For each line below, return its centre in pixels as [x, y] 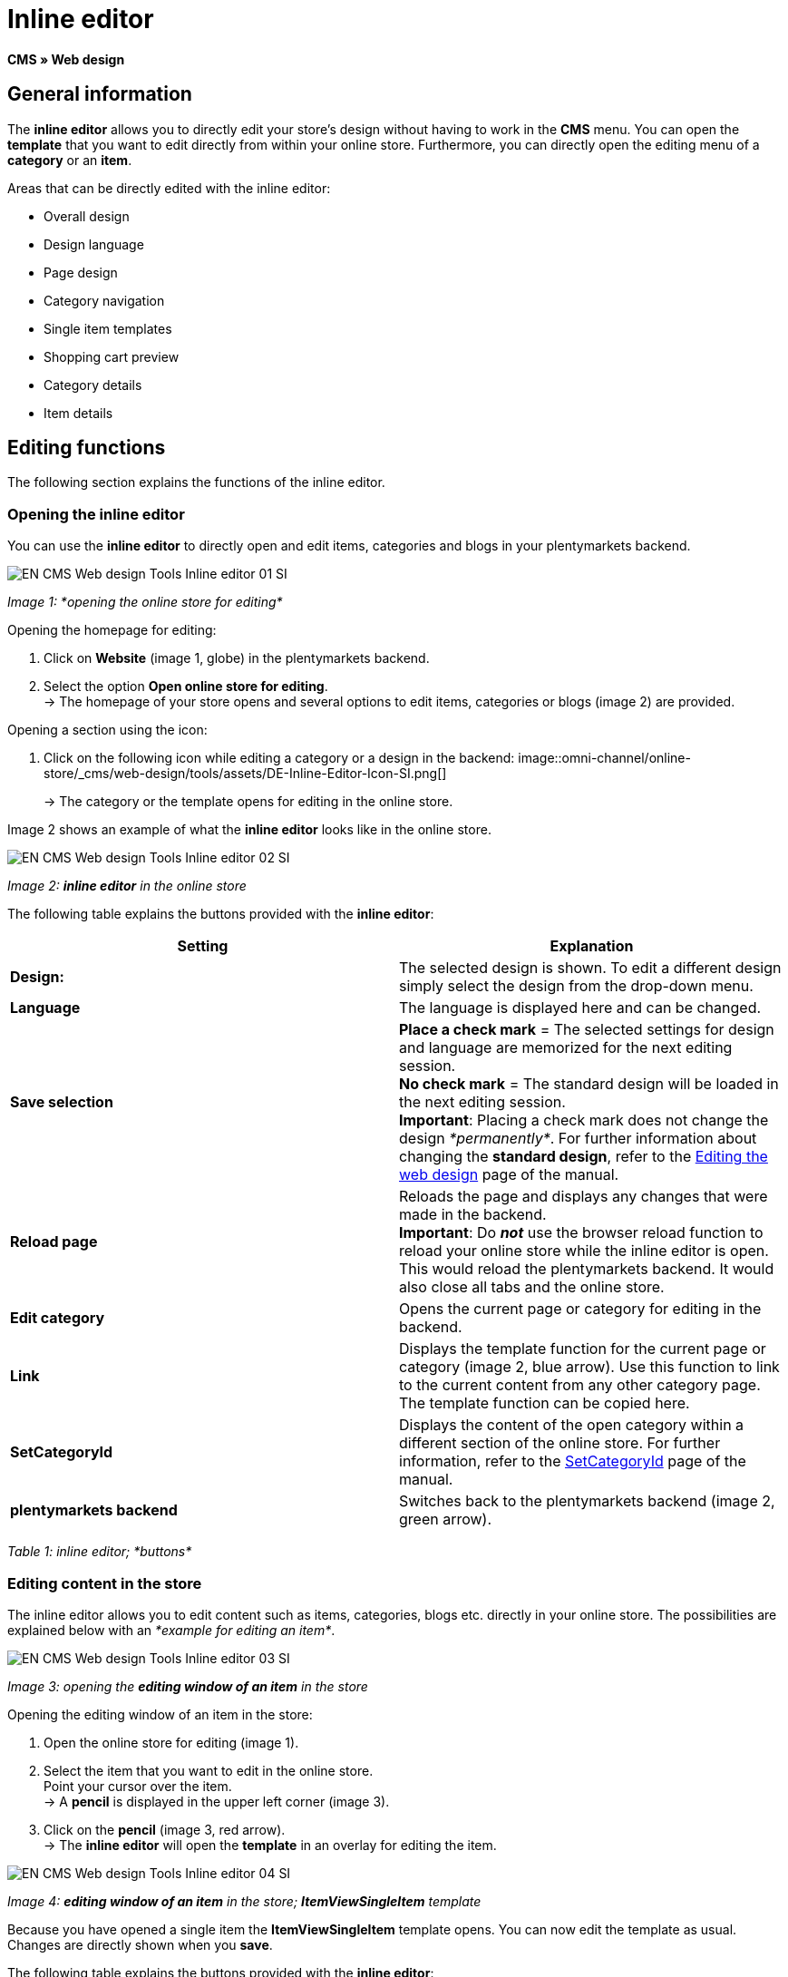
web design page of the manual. [509, 1175]
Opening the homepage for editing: [112, 630]
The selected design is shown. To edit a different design [590, 968]
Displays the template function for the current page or [583, 1349]
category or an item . [70, 160]
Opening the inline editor [96, 514]
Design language [94, 244]
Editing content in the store [105, 1583]
